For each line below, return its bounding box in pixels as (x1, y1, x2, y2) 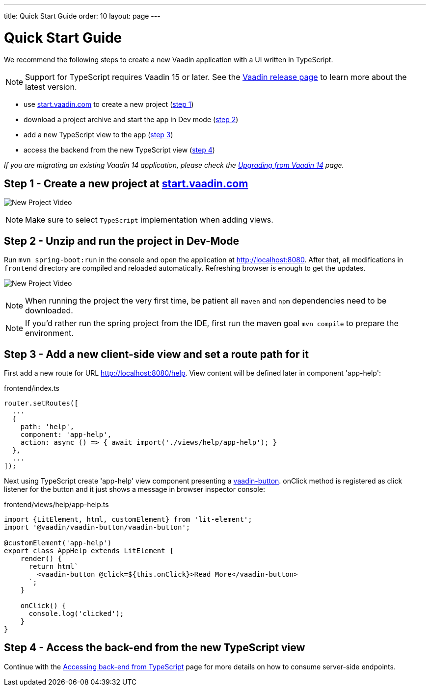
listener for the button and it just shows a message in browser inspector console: (4, 485, 265, 494)
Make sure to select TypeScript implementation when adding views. (25, 215, 273, 225)
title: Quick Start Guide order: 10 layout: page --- (4, 12, 161, 20)
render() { (20, 555, 62, 563)
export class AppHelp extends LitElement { (4, 547, 174, 555)
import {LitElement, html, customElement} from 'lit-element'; (4, 515, 252, 524)
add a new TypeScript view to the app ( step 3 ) (24, 130, 173, 139)
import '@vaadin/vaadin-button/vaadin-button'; (4, 523, 190, 532)
